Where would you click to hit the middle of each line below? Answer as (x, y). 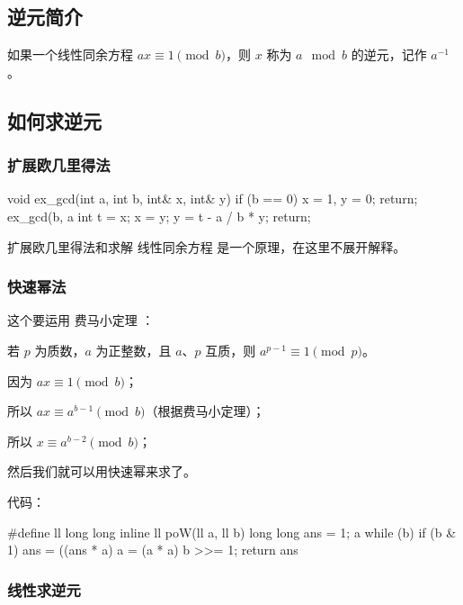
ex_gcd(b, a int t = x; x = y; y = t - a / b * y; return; (159, 216)
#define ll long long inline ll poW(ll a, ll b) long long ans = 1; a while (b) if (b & (232, 532)
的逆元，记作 (389, 54)
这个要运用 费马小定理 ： (81, 320)
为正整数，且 (134, 350)
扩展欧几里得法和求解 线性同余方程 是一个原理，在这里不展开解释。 (207, 246)
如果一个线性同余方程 (70, 54)
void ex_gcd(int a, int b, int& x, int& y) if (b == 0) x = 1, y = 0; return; (213, 199)
